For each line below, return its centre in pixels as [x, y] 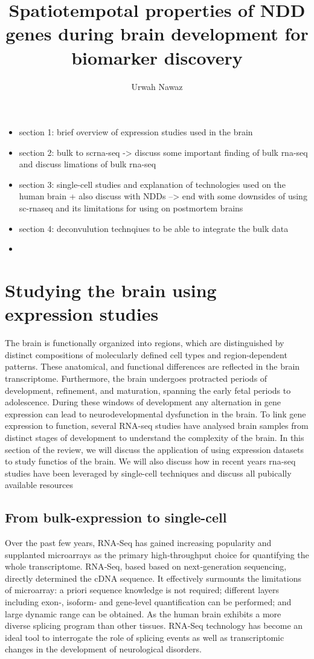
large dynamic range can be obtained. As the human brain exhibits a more [143, 613]
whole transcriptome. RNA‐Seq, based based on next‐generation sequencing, [146, 566]
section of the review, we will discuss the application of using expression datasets [155, 449]
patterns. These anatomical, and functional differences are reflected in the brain [152, 366]
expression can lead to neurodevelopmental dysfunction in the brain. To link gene [155, 413]
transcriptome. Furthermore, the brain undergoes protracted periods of [136, 378]
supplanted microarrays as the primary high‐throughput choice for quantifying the [157, 554]
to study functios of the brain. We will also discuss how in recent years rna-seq [150, 461]
